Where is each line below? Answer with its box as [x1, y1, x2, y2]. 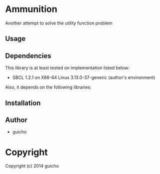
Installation [5, 98, 41, 107]
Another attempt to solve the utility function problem [5, 20, 113, 26]
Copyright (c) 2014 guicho [5, 163, 59, 169]
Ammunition [5, 3, 57, 15]
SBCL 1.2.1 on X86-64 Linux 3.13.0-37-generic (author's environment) [12, 74, 156, 80]
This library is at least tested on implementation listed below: [5, 65, 130, 71]
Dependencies [5, 51, 51, 60]
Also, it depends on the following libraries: [5, 84, 92, 90]
